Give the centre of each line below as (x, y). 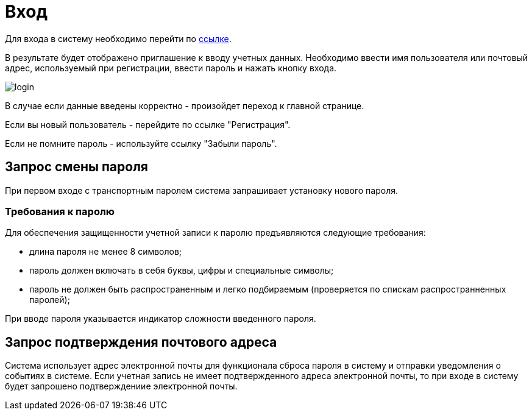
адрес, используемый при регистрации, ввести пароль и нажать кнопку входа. (171, 68)
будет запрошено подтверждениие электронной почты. (121, 386)
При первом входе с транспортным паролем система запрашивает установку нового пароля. (201, 190)
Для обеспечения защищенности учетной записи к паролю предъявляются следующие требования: (215, 233)
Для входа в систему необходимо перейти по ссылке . (118, 38)
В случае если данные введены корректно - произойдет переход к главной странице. (185, 105)
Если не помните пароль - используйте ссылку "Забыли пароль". (141, 143)
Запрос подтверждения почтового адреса (141, 342)
